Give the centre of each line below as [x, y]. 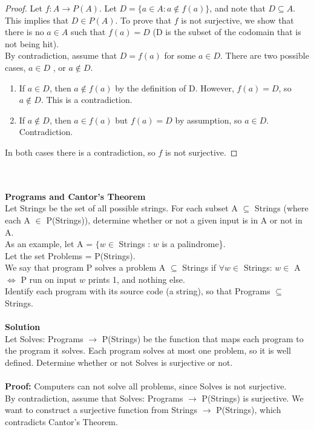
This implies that [37, 20]
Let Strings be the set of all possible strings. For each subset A [121, 208]
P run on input [49, 279]
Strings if [199, 267]
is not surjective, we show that [237, 20]
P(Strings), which [249, 410]
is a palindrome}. [194, 244]
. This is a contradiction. [87, 100]
